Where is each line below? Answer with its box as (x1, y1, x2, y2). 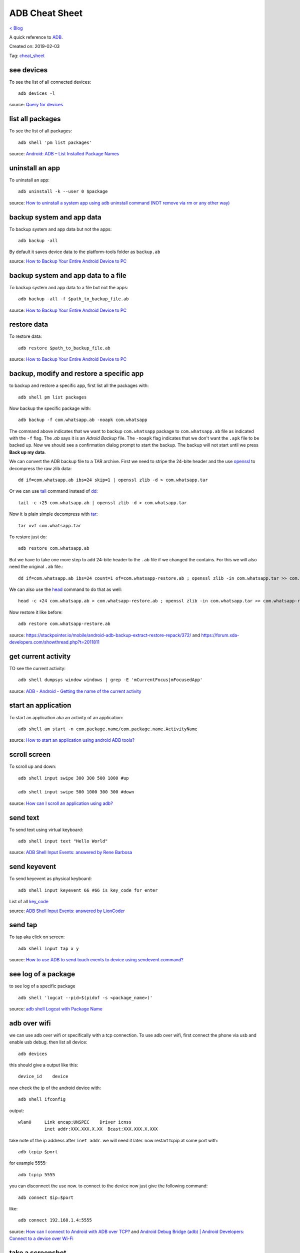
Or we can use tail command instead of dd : (9, 488, 98, 494)
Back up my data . (9, 449, 46, 455)
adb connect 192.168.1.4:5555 (18, 1217, 92, 1223)
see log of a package (9, 970, 75, 978)
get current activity (9, 652, 71, 661)
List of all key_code (9, 899, 48, 905)
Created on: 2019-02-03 (9, 43, 60, 50)
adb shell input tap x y (18, 945, 79, 951)
